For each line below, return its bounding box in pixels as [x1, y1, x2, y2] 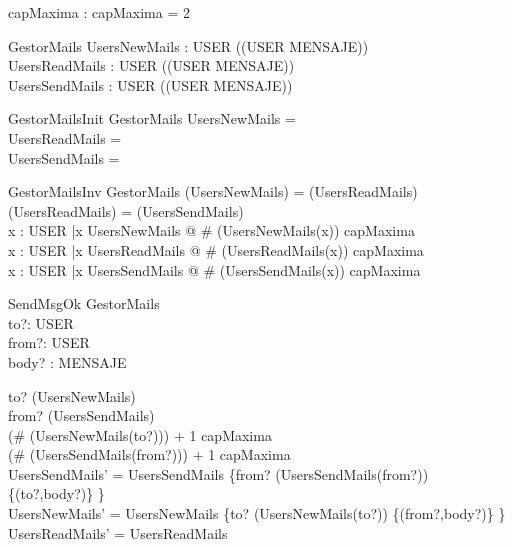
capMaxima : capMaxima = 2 [8, 2, 190, 22]
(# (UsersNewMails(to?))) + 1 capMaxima [8, 424, 272, 445]
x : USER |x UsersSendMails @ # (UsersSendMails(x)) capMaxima [8, 259, 421, 280]
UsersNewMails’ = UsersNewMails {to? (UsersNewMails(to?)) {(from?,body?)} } [8, 503, 506, 524]
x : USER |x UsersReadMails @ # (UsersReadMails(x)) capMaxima [8, 239, 424, 260]
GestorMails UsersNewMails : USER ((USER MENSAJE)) [8, 35, 369, 56]
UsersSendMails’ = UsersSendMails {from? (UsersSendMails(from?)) [8, 463, 429, 484]
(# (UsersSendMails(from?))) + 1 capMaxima [8, 444, 291, 465]
